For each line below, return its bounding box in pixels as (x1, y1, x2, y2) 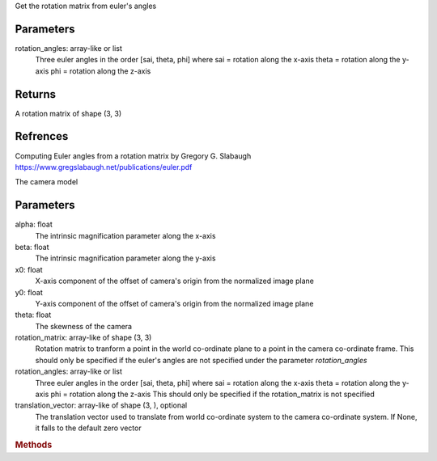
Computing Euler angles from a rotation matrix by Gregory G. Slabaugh (15, 150, 252, 161)
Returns (15, 87, 57, 101)
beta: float (15, 242, 49, 252)
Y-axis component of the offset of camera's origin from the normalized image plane (35, 298, 314, 308)
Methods (15, 439, 53, 450)
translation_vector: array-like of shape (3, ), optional (15, 400, 188, 410)
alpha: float (15, 219, 53, 230)
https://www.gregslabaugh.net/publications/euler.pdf (15, 162, 193, 171)
